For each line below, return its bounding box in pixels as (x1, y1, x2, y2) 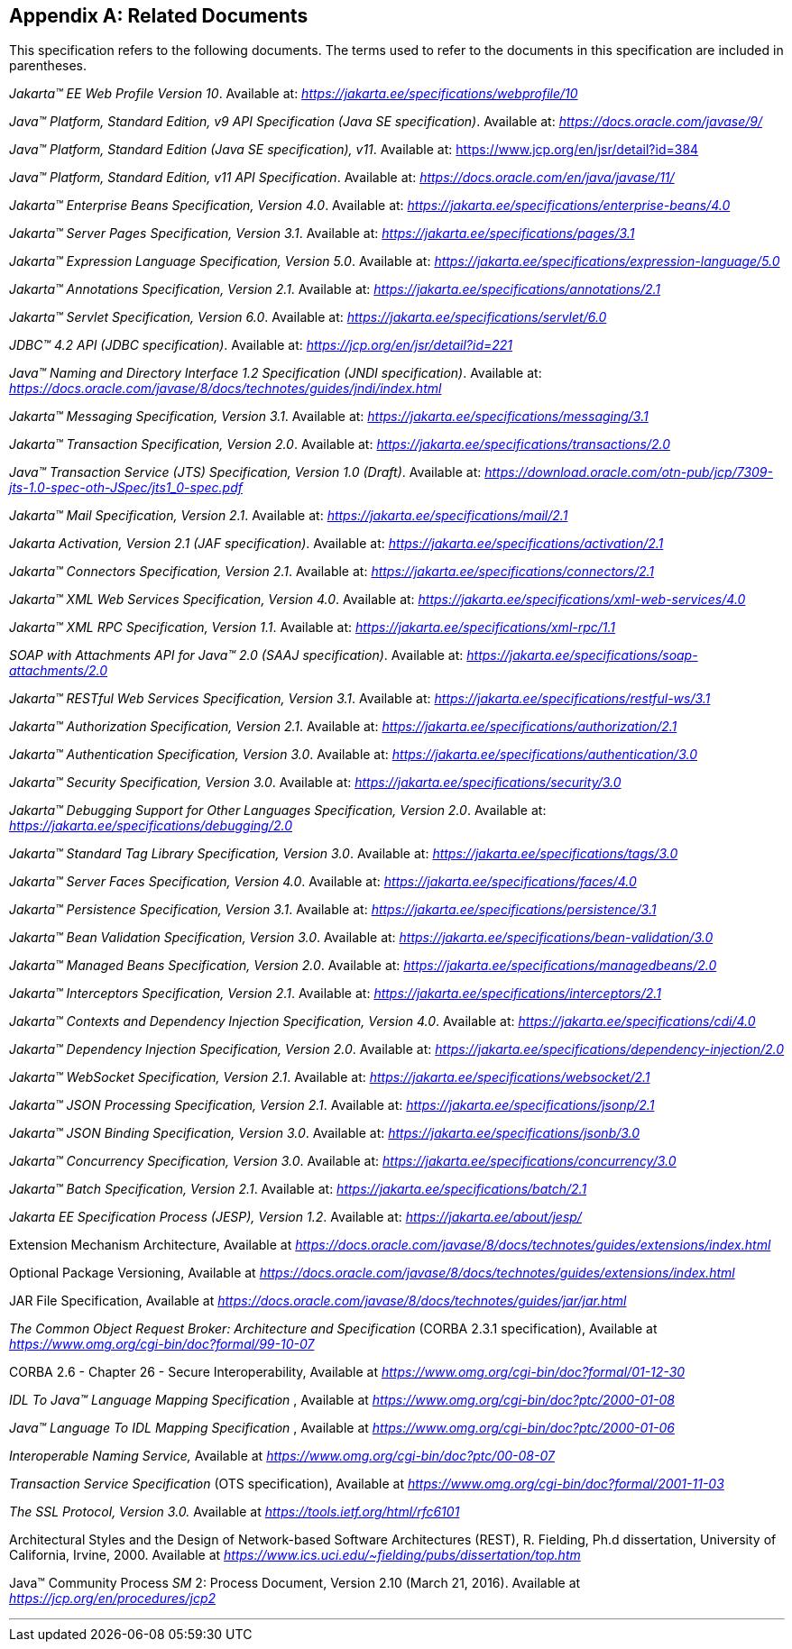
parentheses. (9, 58, 87, 74)
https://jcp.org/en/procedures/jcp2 (9, 1590, 216, 1607)
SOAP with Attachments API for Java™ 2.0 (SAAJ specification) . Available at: (9, 647, 464, 664)
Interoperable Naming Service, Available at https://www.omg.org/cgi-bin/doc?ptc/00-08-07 (9, 1448, 555, 1464)
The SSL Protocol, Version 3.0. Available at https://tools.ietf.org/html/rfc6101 (9, 1504, 460, 1520)
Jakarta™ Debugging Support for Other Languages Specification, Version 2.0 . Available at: (9, 802, 547, 819)
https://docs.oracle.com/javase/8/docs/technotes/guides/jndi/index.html (9, 380, 442, 397)
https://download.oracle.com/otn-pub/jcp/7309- (484, 464, 773, 481)
